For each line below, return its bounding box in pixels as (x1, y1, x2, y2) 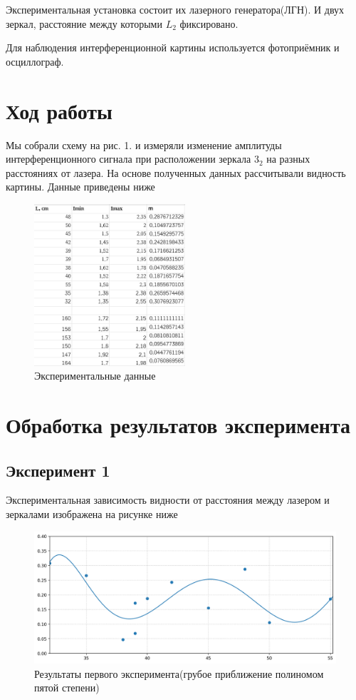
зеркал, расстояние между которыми (6, 16, 162, 31)
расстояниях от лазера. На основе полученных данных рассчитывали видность (6, 165, 346, 180)
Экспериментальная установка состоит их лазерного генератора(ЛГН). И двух (6, 2, 345, 16)
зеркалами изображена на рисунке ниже (6, 506, 178, 521)
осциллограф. (6, 54, 64, 69)
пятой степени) (34, 680, 100, 695)
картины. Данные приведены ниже (6, 179, 155, 194)
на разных (266, 151, 310, 166)
